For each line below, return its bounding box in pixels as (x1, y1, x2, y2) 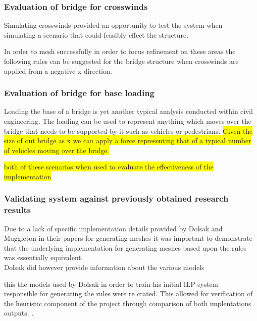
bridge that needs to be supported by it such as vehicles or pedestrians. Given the (4, 125, 253, 136)
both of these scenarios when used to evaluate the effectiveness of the (4, 161, 214, 172)
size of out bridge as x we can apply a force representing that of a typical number (4, 135, 251, 146)
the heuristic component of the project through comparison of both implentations (4, 298, 251, 308)
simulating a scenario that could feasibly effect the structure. (4, 29, 189, 40)
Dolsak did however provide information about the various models (4, 262, 205, 272)
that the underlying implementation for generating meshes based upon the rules (4, 242, 246, 253)
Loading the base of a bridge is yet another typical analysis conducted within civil (4, 106, 253, 116)
